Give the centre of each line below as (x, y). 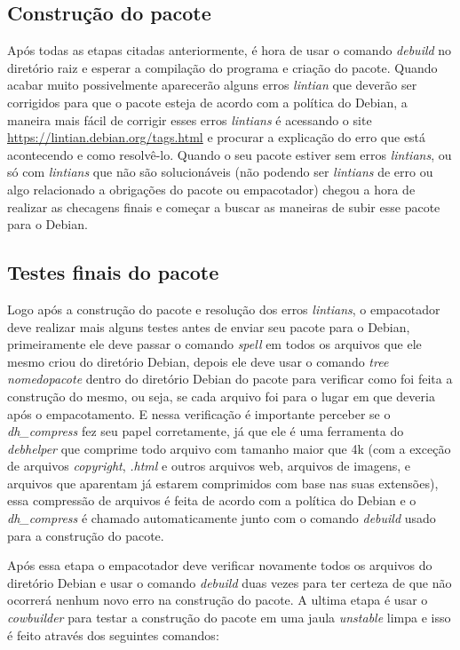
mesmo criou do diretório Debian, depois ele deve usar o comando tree (198, 361)
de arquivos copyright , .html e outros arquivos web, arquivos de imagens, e (209, 466)
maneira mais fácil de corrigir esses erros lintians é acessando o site (190, 119)
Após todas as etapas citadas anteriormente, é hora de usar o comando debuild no (230, 50)
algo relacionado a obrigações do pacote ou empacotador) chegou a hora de (211, 189)
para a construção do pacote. (86, 535)
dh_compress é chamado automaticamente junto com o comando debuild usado (222, 518)
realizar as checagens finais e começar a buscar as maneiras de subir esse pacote (224, 206)
